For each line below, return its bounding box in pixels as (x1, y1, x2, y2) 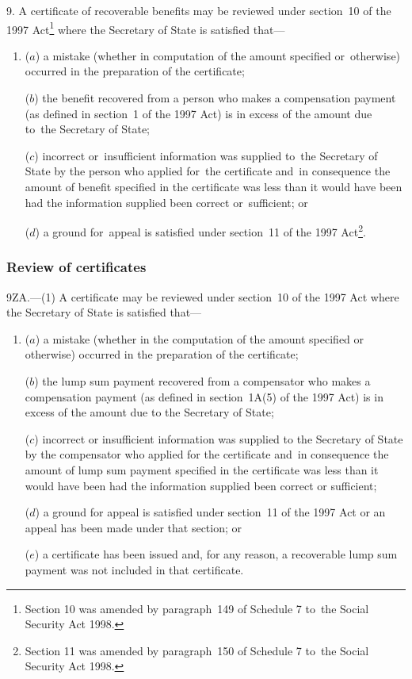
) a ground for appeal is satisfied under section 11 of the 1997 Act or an (35, 504, 386, 520)
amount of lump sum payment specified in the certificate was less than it (25, 462, 379, 478)
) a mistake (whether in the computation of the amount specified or (35, 330, 364, 347)
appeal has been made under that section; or (25, 519, 242, 535)
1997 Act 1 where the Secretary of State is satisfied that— (6, 18, 285, 37)
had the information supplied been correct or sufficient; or (25, 194, 308, 210)
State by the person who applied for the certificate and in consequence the (25, 163, 391, 179)
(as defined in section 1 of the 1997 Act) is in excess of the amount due (25, 105, 372, 121)
